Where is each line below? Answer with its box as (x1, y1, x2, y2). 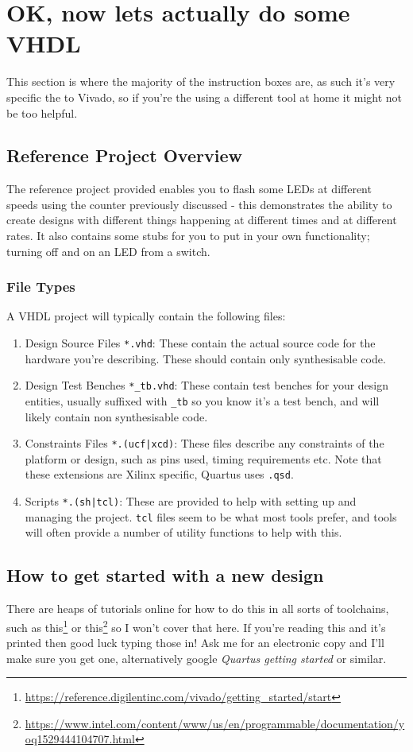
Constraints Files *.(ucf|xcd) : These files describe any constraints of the (25, 435, 384, 452)
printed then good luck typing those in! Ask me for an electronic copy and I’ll (6, 634, 384, 651)
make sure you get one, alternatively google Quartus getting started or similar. (6, 649, 387, 666)
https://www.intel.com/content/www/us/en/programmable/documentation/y (25, 715, 405, 731)
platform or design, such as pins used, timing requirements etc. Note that (25, 450, 382, 467)
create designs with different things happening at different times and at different (6, 211, 397, 228)
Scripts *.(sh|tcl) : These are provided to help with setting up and (25, 493, 357, 510)
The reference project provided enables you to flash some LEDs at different (6, 180, 372, 197)
